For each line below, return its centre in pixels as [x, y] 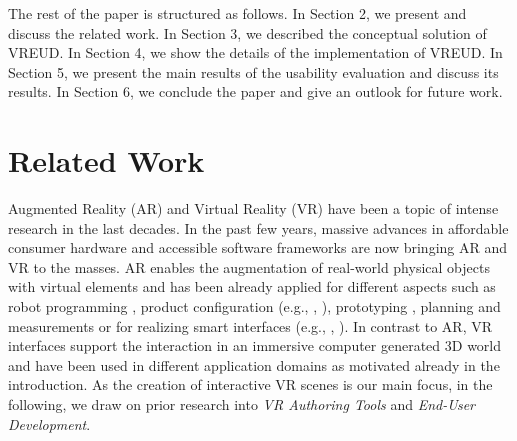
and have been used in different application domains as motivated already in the [254, 364]
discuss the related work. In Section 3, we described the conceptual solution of [247, 32]
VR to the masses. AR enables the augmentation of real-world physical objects [249, 266]
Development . [49, 423]
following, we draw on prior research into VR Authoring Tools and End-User [241, 404]
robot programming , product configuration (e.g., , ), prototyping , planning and [254, 306]
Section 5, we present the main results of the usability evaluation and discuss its [253, 71]
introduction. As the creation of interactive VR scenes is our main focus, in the [250, 384]
